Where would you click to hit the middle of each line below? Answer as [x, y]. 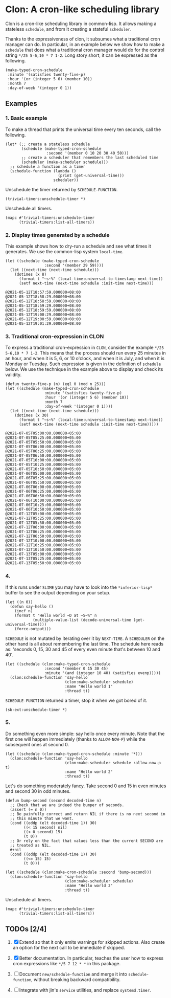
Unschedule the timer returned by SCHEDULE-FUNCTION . [62, 189]
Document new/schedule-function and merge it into [73, 974]
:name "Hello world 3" [89, 885]
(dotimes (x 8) [31, 274]
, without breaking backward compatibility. [76, 979]
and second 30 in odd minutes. [38, 791]
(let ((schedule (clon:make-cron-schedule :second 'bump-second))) [79, 872]
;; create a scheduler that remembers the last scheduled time [90, 158]
